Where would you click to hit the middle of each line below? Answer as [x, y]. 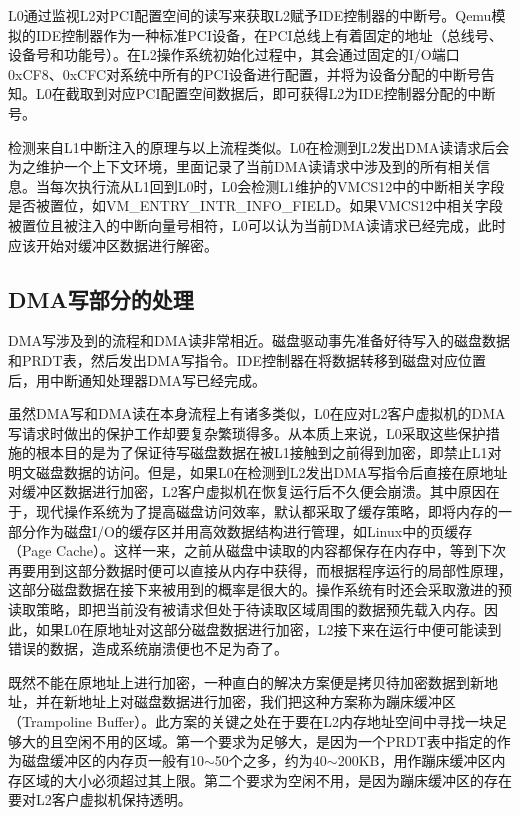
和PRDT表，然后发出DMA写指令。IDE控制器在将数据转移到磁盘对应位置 [247, 359]
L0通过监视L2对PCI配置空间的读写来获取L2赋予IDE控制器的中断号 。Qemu [250, 15]
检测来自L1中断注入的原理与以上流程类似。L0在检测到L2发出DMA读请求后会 [259, 146]
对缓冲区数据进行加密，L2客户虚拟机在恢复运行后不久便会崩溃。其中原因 [247, 491]
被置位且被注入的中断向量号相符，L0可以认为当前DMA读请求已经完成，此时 [257, 224]
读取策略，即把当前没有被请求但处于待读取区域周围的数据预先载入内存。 [246, 609]
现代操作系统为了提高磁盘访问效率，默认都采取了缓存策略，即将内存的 [266, 511]
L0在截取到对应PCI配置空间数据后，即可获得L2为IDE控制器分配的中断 [265, 93]
